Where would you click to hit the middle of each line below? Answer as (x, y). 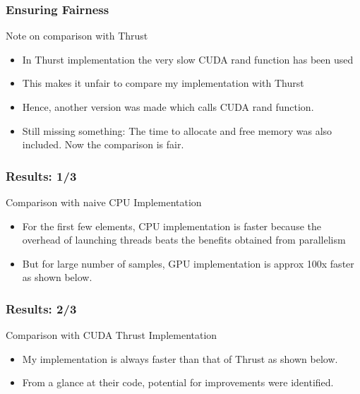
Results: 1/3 (41, 175)
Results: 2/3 (41, 308)
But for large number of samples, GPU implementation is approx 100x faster (188, 263)
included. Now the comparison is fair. (103, 144)
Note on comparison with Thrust (77, 36)
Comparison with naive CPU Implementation (104, 202)
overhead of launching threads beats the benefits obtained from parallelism (184, 240)
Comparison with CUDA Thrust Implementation (112, 335)
